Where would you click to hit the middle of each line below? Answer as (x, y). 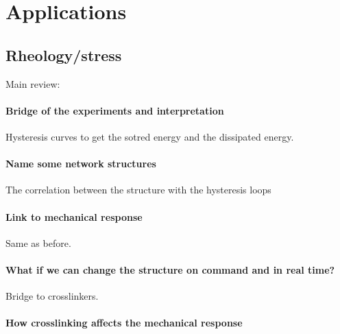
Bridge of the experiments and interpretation (115, 110)
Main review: (33, 83)
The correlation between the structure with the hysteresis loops (138, 190)
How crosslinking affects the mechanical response (124, 323)
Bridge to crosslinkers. (52, 296)
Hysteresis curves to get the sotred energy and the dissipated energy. (150, 136)
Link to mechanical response (74, 216)
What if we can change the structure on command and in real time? (170, 269)
